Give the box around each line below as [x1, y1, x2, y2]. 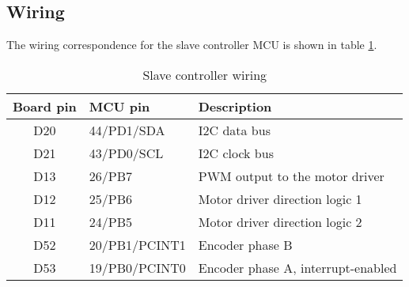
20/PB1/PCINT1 [89, 235, 186, 254]
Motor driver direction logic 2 [198, 212, 362, 231]
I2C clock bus [198, 143, 274, 162]
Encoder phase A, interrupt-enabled [198, 258, 397, 277]
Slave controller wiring [142, 65, 267, 84]
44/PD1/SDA [89, 120, 165, 139]
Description [198, 96, 272, 115]
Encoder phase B [198, 235, 293, 254]
